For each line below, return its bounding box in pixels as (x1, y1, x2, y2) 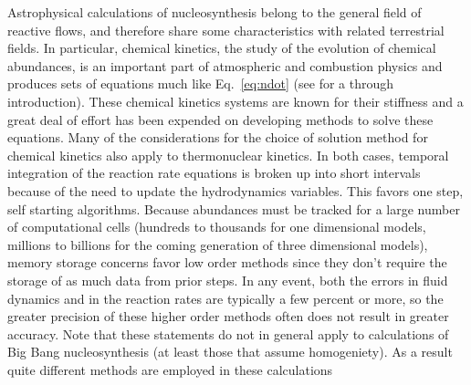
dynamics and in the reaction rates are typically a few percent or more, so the (7, 288, 444, 307)
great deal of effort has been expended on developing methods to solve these (7, 109, 434, 129)
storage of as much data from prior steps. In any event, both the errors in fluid (7, 270, 448, 289)
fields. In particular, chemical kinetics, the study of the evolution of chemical (7, 38, 436, 57)
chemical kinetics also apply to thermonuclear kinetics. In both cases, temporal (7, 145, 449, 164)
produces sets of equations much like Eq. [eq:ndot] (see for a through (7, 74, 394, 93)
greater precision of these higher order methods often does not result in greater (7, 307, 449, 326)
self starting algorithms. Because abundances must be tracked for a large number (7, 199, 460, 218)
